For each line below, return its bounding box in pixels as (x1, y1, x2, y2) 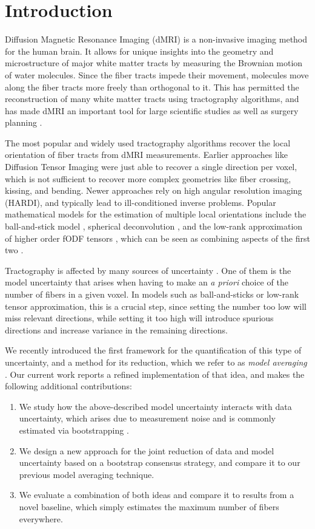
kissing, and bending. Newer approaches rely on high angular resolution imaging (5, 184, 302, 197)
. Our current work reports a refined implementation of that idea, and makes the (5, 367, 305, 380)
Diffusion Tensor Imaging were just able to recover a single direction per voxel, (5, 160, 297, 173)
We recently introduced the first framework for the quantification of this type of (5, 344, 302, 357)
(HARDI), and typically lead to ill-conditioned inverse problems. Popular (5, 196, 276, 208)
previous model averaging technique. (19, 468, 154, 480)
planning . (5, 116, 42, 129)
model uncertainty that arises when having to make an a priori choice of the (5, 276, 288, 288)
